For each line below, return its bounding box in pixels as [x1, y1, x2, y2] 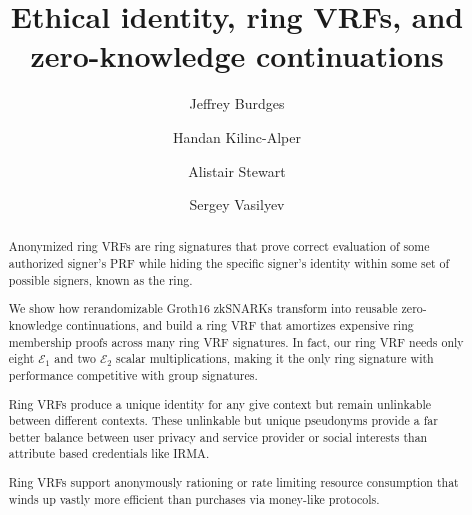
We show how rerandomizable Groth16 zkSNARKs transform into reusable [8, 300, 398, 317]
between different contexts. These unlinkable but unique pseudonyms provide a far [8, 412, 438, 429]
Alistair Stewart [188, 160, 286, 181]
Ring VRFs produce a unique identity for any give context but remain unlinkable [8, 395, 431, 412]
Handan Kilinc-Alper [172, 126, 301, 147]
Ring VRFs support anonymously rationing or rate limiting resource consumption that [8, 474, 459, 491]
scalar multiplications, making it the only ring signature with [115, 350, 434, 367]
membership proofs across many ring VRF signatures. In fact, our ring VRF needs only [8, 333, 464, 350]
